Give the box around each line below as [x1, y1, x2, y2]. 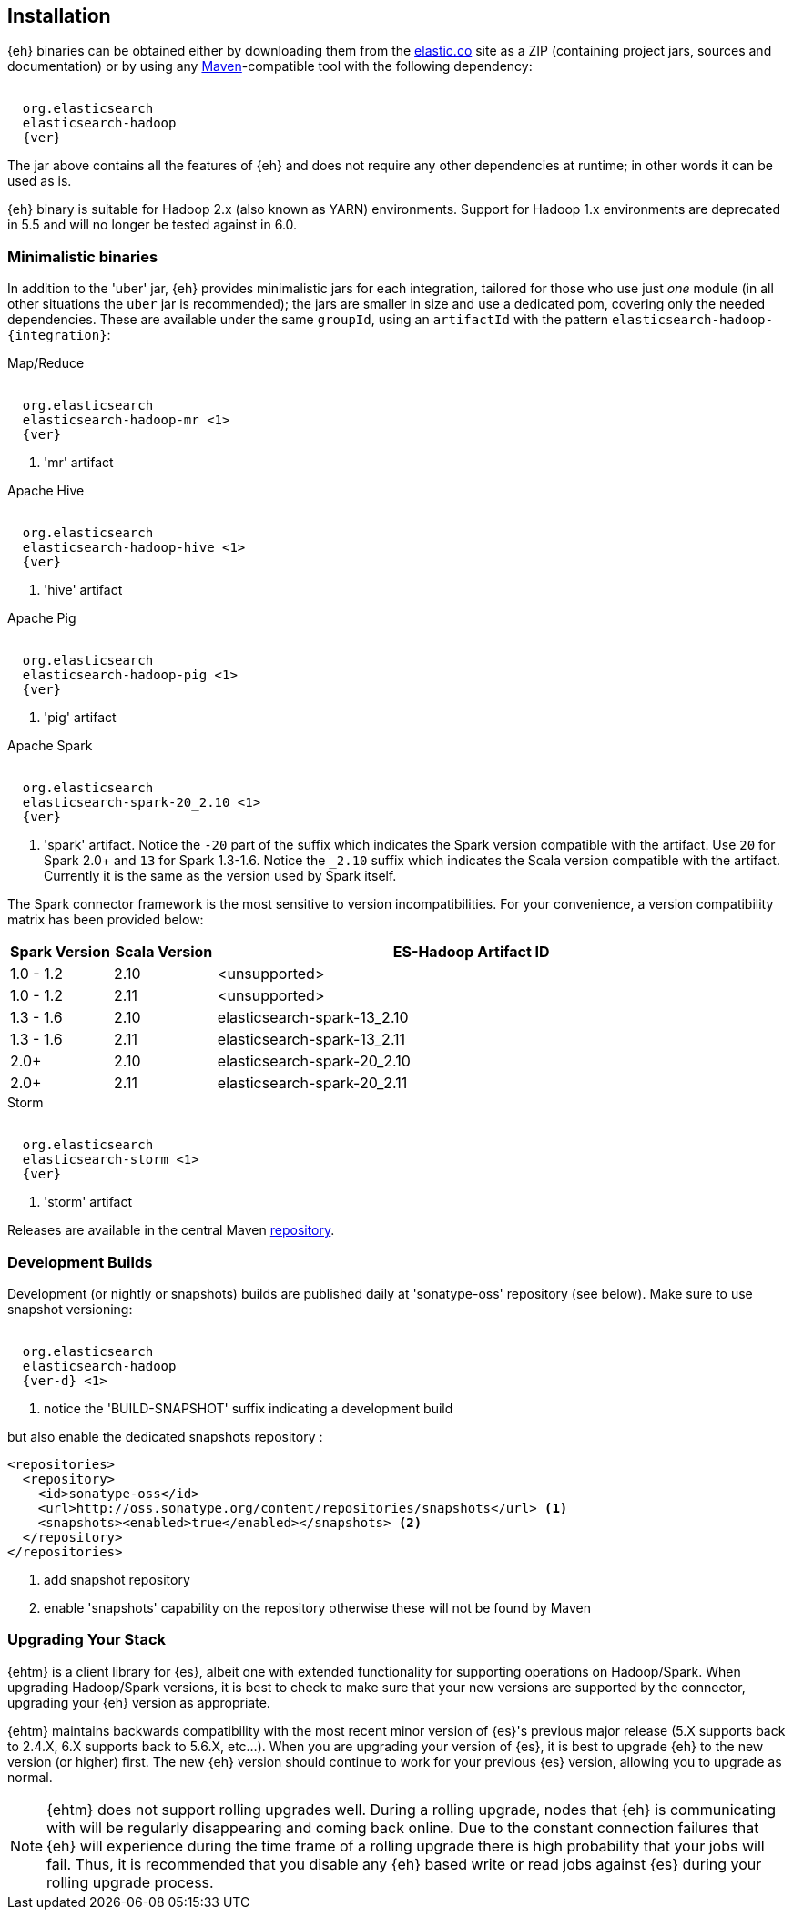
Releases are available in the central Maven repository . [7, 1222, 335, 1239]
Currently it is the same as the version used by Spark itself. [44, 868, 397, 884]
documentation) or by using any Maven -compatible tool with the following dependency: [7, 58, 533, 75]
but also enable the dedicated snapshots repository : [7, 1428, 323, 1444]
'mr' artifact [44, 454, 114, 471]
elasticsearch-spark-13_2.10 [217, 1008, 409, 1027]
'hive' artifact [44, 582, 123, 598]
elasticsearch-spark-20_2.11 [217, 1074, 408, 1093]
